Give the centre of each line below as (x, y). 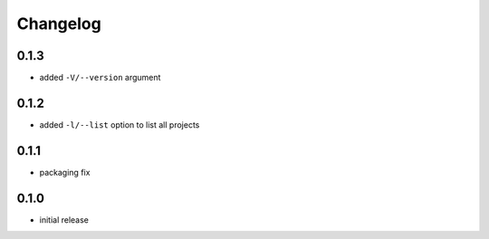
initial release (64, 220)
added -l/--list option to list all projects (120, 124)
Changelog (59, 24)
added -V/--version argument (100, 78)
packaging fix (65, 172)
